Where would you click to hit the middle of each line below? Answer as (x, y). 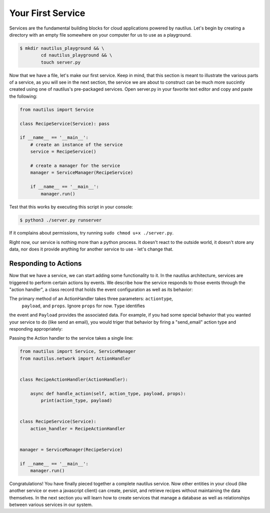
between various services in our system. (51, 505)
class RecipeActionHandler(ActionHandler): (74, 379)
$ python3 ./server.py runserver (61, 220)
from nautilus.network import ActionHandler (75, 358)
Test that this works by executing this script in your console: (71, 207)
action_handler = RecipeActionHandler (78, 429)
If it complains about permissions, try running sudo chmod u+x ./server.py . (91, 233)
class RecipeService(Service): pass (65, 123)
